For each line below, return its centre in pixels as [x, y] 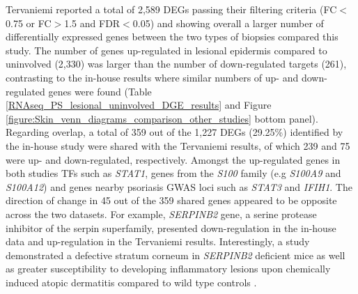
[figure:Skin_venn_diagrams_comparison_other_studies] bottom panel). [162, 118]
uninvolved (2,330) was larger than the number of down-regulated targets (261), [176, 64]
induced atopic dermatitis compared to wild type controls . [131, 282]
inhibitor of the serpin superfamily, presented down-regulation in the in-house [171, 227]
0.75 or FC [29, 23]
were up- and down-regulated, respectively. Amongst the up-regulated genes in [173, 159]
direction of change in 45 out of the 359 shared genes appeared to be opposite [171, 200]
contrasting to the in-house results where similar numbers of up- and [152, 77]
